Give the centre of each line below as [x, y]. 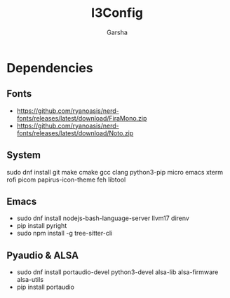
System [24, 155]
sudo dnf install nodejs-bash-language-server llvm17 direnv [103, 218]
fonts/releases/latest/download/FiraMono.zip [82, 118]
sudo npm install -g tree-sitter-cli [65, 233]
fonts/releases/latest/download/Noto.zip [75, 133]
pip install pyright [42, 226]
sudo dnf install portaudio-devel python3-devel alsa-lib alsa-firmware [117, 272]
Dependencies [50, 68]
